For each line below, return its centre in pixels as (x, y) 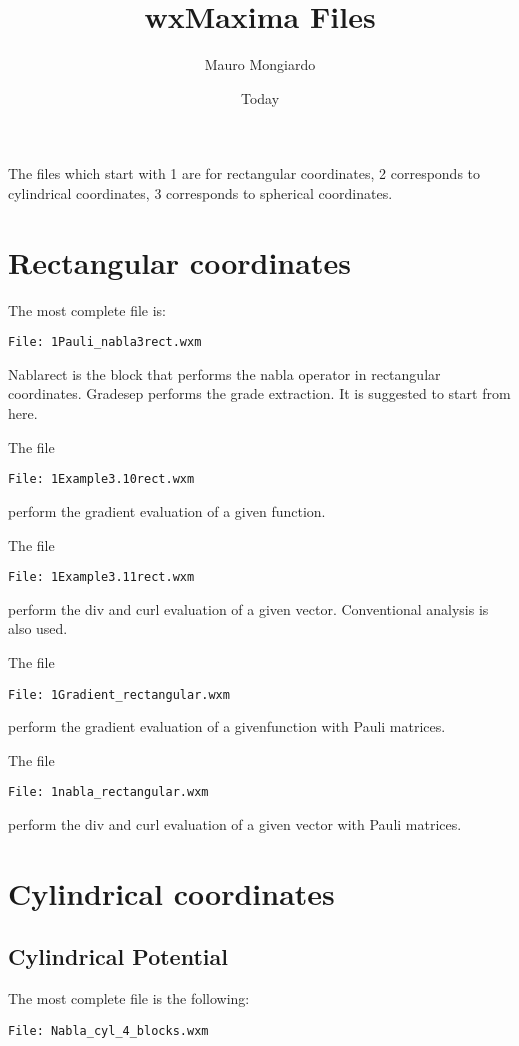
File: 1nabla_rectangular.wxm (108, 792)
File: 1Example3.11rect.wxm (101, 577)
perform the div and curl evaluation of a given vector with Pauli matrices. (235, 824)
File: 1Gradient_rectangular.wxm (119, 694)
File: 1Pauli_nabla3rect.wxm (105, 342)
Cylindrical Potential (118, 956)
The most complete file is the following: (129, 998)
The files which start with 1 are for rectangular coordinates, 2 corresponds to (244, 173)
